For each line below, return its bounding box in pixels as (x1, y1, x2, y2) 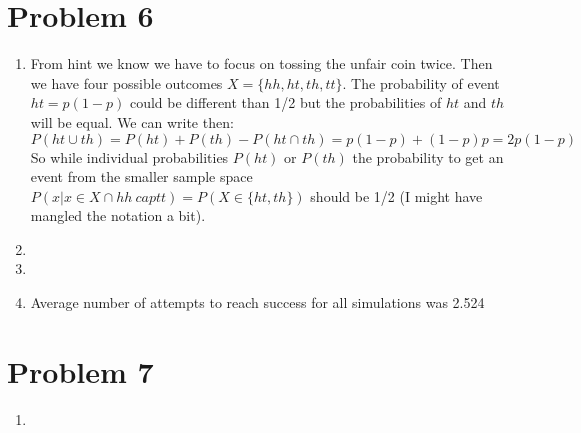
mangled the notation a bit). (30, 205, 206, 226)
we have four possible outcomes (30, 72, 223, 93)
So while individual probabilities (30, 146, 229, 167)
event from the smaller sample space (30, 166, 253, 187)
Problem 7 (7, 350, 154, 391)
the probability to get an (352, 146, 504, 167)
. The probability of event (342, 72, 500, 93)
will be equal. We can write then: (30, 111, 234, 132)
